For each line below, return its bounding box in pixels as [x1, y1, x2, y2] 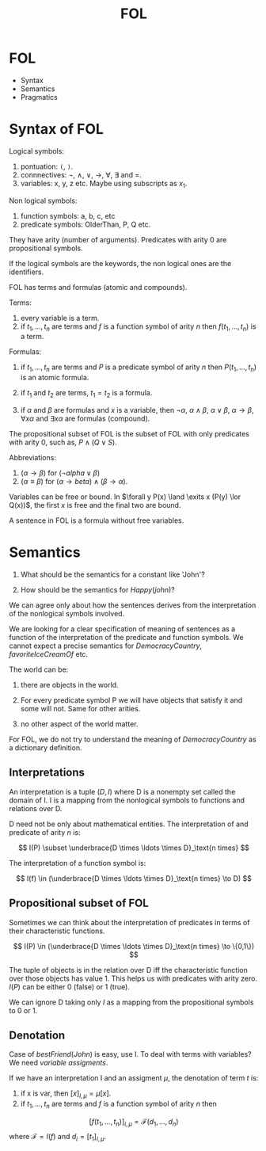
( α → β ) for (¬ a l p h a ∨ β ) [20, 468, 101, 478]
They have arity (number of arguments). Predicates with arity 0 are [9, 234, 227, 244]
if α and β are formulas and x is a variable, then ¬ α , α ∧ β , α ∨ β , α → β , [20, 406, 254, 415]
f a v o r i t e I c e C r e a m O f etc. [9, 650, 89, 658]
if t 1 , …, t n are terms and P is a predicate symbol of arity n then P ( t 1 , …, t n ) [20, 362, 256, 374]
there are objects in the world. [20, 680, 119, 689]
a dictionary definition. [9, 743, 82, 753]
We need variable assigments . [9, 1058, 108, 1068]
